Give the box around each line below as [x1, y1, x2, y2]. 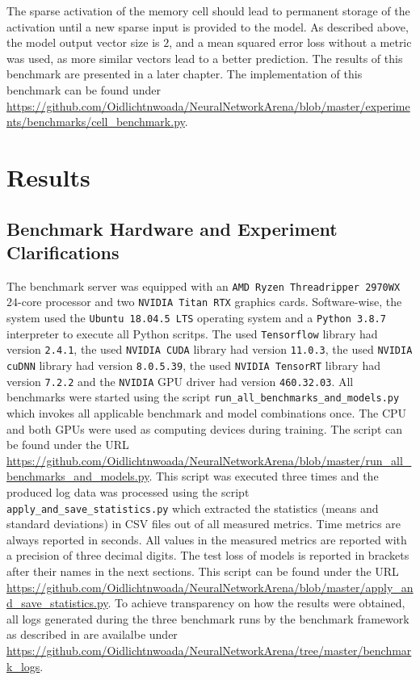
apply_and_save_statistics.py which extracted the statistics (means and [6, 499, 379, 516]
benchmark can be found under [6, 81, 162, 98]
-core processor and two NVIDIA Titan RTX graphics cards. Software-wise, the [18, 293, 402, 310]
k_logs [6, 657, 40, 674]
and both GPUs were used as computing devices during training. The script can [6, 420, 403, 437]
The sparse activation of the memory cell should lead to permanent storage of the [6, 2, 410, 19]
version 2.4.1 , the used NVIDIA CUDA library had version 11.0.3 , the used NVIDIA [6, 341, 413, 358]
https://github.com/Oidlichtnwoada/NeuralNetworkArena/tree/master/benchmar [6, 641, 412, 658]
